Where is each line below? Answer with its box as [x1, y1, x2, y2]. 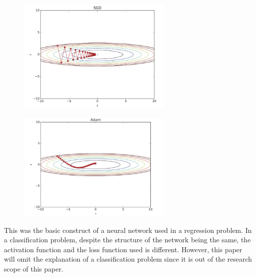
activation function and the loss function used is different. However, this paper [4, 244, 243, 254]
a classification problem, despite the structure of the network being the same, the [4, 234, 251, 245]
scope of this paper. [4, 264, 64, 274]
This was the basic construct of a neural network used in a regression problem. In [4, 224, 252, 235]
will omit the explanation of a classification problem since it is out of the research [4, 254, 252, 264]
